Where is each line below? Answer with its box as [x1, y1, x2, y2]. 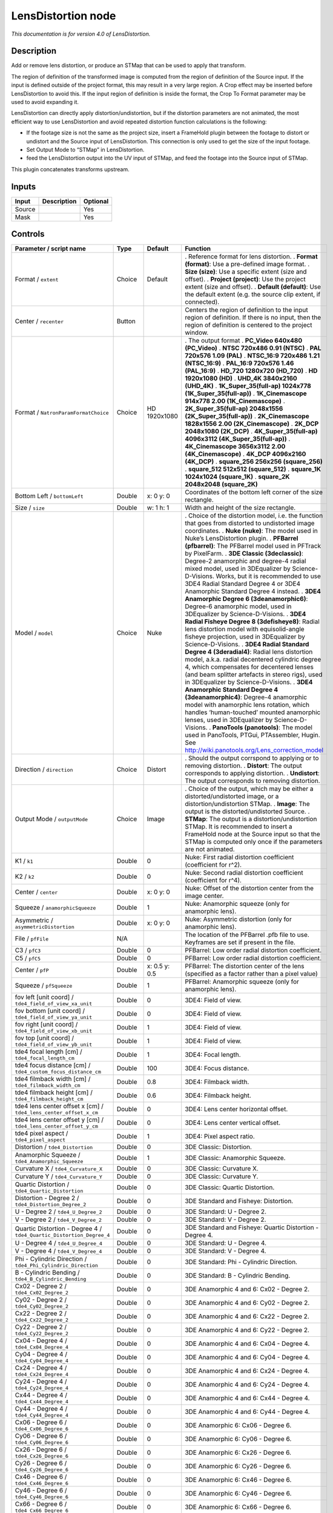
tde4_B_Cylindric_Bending [15, 1276, 87, 1282]
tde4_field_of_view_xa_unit [15, 1000, 93, 1007]
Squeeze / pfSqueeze [15, 981, 73, 990]
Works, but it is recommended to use [216, 572, 321, 580]
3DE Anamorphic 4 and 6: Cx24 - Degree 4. [185, 1367, 310, 1375]
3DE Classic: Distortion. [185, 1143, 252, 1151]
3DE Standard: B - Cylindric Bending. [185, 1271, 291, 1279]
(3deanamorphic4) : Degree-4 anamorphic [185, 693, 308, 701]
